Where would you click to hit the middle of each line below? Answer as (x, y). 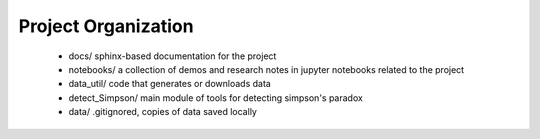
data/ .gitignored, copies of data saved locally (162, 112)
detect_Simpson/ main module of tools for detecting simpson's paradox (216, 97)
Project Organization (106, 26)
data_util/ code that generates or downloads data (170, 84)
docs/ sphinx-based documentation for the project (172, 56)
